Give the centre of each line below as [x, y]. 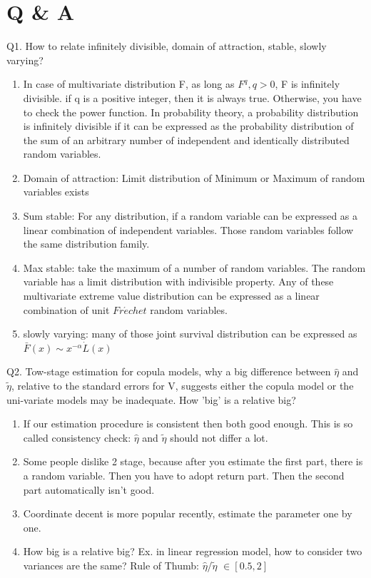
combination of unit [66, 309]
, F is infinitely [308, 84]
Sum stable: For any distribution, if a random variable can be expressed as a [190, 216]
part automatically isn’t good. [89, 489]
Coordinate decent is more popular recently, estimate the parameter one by [188, 513]
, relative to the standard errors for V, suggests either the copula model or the [182, 385]
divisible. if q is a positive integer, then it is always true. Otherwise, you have [192, 97]
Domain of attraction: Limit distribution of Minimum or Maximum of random [194, 177]
